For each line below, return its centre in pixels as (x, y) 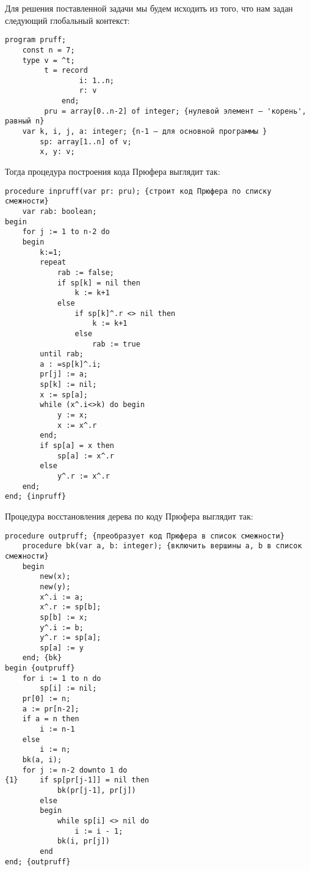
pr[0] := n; (46, 699)
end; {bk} (42, 658)
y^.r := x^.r (83, 476)
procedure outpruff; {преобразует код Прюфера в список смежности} (145, 536)
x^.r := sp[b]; (70, 607)
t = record (66, 71)
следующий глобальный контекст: (67, 20)
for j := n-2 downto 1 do (75, 770)
